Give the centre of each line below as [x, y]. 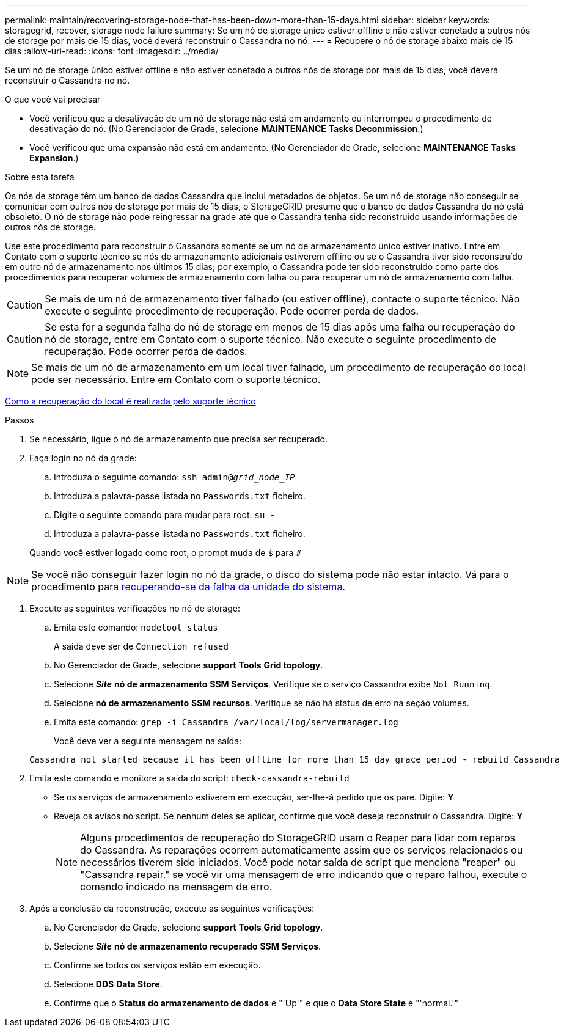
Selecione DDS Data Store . [108, 984]
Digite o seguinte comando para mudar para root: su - [165, 515]
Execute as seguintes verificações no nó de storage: [135, 608]
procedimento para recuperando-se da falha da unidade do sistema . [188, 587]
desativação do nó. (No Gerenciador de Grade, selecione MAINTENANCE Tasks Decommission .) [226, 129]
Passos [20, 420]
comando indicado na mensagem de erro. [176, 887]
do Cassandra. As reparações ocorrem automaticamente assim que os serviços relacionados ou [302, 850]
